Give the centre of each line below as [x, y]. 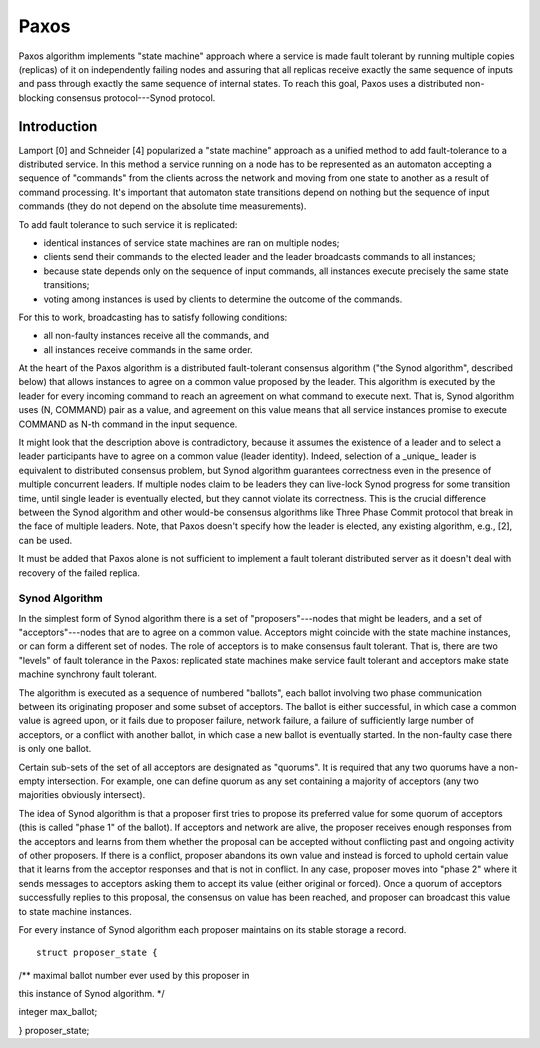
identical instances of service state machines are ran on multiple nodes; [191, 242]
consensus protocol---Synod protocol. [136, 97]
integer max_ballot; [58, 1012]
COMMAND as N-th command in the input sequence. [128, 424]
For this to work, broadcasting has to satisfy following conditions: [153, 317]
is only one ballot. [55, 749]
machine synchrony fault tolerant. [87, 674]
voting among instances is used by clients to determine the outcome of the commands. [223, 299]
